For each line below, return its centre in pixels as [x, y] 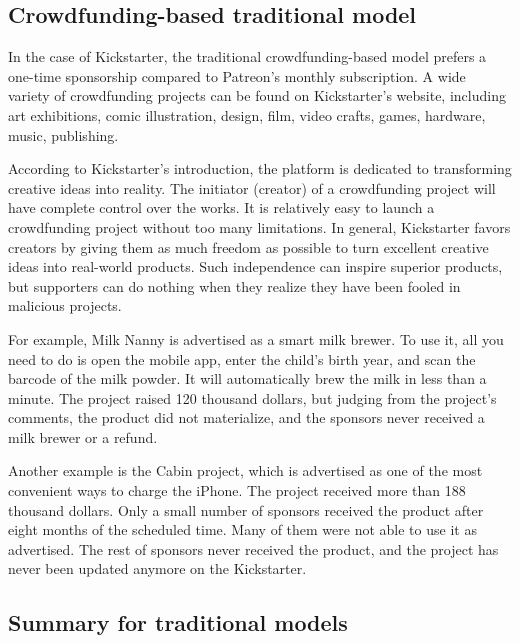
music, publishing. [63, 134]
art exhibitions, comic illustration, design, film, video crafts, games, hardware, [247, 114]
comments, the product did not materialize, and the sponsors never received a [246, 417]
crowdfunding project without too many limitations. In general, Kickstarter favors [259, 226]
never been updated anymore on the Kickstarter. [157, 568]
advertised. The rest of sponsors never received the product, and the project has [253, 548]
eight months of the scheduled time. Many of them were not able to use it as [242, 529]
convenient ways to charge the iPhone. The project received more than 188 [237, 490]
